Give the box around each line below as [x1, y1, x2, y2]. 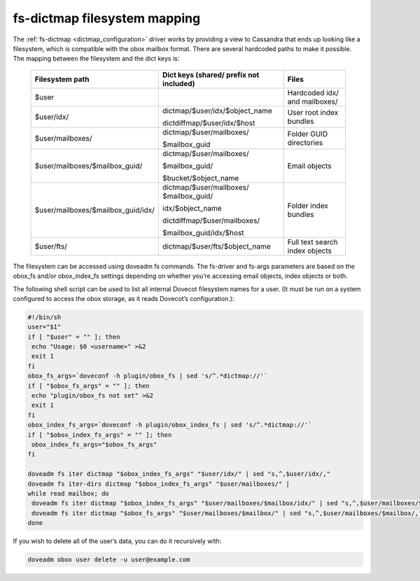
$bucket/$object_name [162, 173, 239, 183]
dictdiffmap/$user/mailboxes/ [162, 216, 260, 225]
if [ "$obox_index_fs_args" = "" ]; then [27, 430, 172, 439]
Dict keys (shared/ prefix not [162, 70, 260, 80]
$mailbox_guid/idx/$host [162, 227, 244, 237]
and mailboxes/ [287, 97, 338, 106]
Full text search [287, 237, 339, 246]
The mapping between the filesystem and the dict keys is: [13, 55, 180, 63]
